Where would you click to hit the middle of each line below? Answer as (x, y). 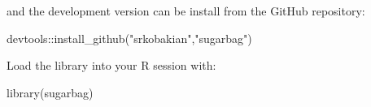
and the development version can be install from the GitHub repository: (186, 11)
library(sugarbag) (50, 92)
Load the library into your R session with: (111, 65)
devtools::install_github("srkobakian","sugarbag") (129, 38)
